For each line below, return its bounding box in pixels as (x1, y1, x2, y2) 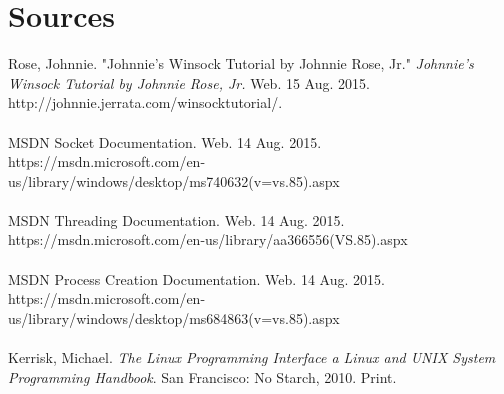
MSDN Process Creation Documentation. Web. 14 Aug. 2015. (8, 268, 385, 289)
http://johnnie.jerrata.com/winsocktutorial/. (8, 92, 283, 113)
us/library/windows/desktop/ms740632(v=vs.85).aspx (8, 170, 340, 191)
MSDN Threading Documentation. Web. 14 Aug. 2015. (8, 209, 345, 230)
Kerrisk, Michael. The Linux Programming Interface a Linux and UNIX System (8, 347, 496, 368)
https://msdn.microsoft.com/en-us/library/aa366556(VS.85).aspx (8, 229, 408, 250)
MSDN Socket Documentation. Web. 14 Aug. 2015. (8, 131, 322, 152)
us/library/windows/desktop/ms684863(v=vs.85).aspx (8, 307, 340, 328)
